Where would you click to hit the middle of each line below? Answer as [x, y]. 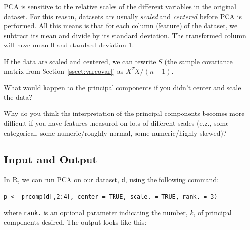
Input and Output [51, 159]
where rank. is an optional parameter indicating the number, [96, 212]
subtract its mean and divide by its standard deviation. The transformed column [125, 35]
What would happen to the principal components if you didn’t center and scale [123, 87]
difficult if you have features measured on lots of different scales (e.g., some [116, 123]
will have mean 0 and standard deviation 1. [69, 45]
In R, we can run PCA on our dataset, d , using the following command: [112, 179]
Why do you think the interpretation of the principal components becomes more [124, 113]
